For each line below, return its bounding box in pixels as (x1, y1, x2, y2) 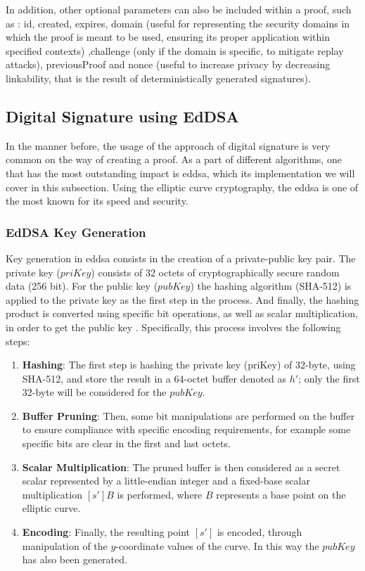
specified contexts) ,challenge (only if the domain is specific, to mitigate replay (6, 43, 344, 58)
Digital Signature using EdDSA (6, 105, 239, 127)
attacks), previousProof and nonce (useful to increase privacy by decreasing (6, 57, 331, 72)
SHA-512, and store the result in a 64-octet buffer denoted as (22, 371, 287, 385)
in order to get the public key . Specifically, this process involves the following (6, 319, 341, 334)
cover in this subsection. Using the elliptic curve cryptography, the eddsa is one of (6, 179, 359, 194)
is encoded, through (217, 525, 302, 539)
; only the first (298, 371, 360, 385)
